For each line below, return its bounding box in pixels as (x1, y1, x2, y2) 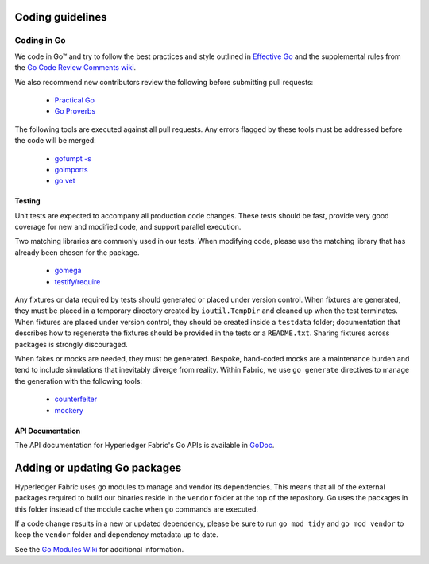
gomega (54, 266, 82, 276)
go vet (54, 176, 75, 186)
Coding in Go (14, 35, 67, 46)
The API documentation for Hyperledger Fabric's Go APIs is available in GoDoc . (14, 440, 275, 450)
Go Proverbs (54, 106, 96, 116)
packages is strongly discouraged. (14, 339, 128, 349)
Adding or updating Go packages (14, 461, 182, 474)
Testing (14, 196, 41, 206)
